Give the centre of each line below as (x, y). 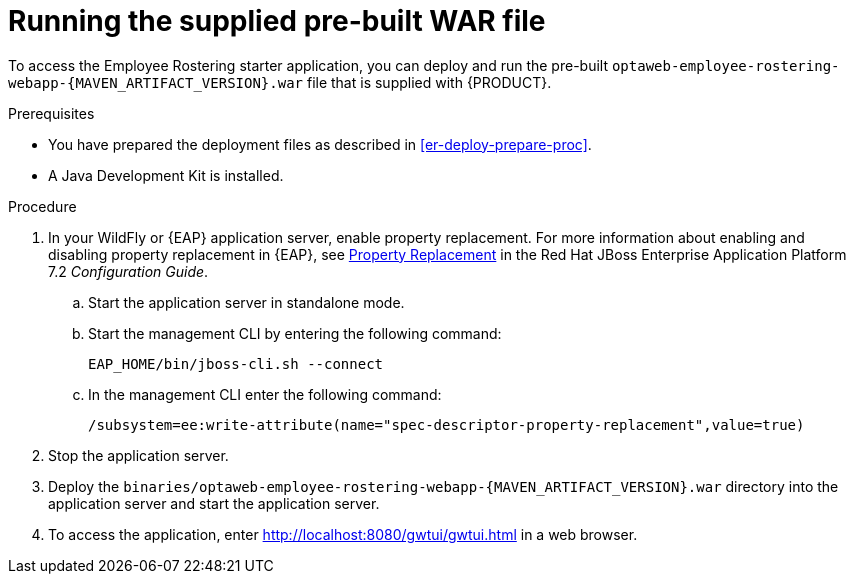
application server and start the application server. (214, 503)
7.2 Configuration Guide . (128, 271)
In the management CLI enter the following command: (265, 394)
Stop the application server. (138, 455)
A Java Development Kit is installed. (166, 175)
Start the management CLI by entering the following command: (295, 333)
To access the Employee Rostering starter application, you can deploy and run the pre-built (308, 65)
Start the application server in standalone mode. (246, 302)
